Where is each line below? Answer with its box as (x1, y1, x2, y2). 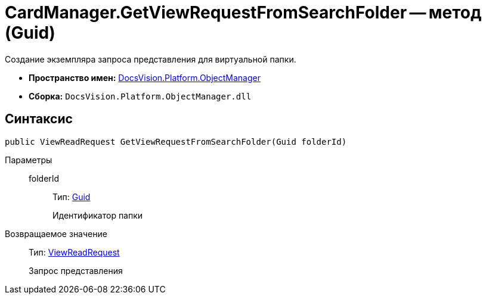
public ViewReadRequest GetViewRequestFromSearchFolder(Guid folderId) (5, 136, 347, 147)
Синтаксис (5, 111, 73, 127)
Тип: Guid (52, 191, 91, 202)
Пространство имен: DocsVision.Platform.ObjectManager (29, 72, 261, 83)
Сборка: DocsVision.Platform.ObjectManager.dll (29, 91, 252, 101)
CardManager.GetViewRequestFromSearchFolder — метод (5, 2, 482, 23)
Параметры (5, 154, 52, 165)
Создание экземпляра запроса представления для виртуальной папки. (5, 54, 296, 64)
